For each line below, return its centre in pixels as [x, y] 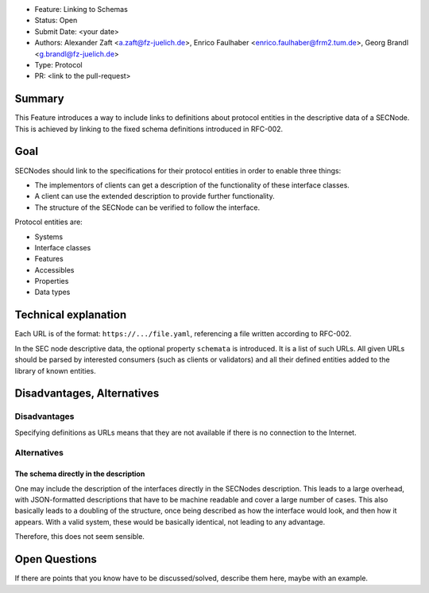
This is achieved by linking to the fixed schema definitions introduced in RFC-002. [149, 129]
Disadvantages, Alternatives [87, 393]
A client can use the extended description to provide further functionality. [155, 196]
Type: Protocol [58, 64]
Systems [49, 236]
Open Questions [56, 559]
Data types [52, 292]
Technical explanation [71, 315]
